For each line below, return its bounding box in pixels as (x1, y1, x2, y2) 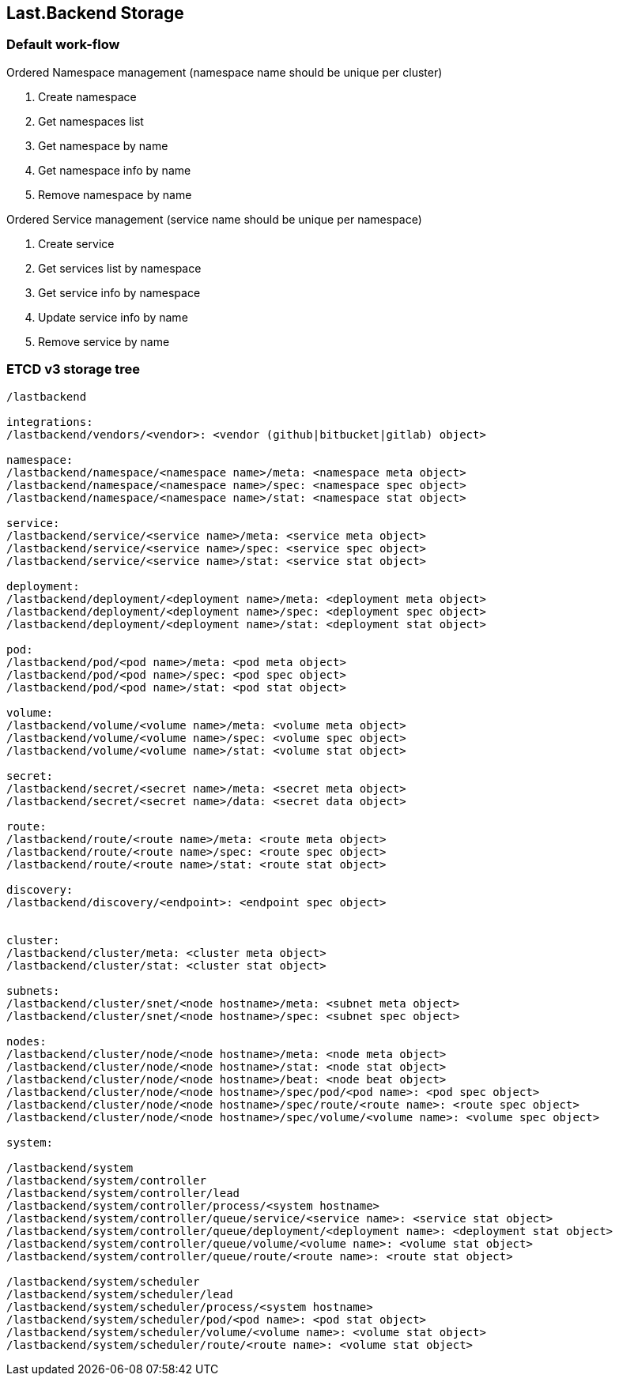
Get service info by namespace (38, 285, 201, 299)
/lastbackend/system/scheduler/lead (6, 1287, 233, 1301)
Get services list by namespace (38, 261, 202, 275)
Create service (38, 236, 115, 250)
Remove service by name (38, 334, 170, 348)
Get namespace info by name (38, 163, 191, 177)
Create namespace (38, 89, 137, 104)
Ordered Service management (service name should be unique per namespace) (6, 212, 422, 226)
